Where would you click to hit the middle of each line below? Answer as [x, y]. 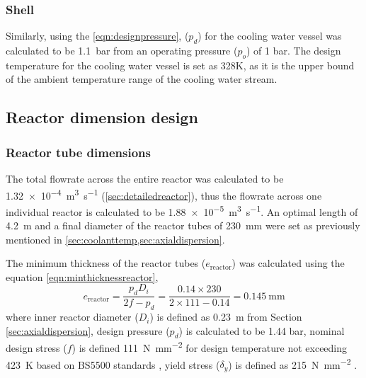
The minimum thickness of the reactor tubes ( [106, 263]
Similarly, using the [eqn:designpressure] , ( [97, 36]
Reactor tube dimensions [78, 152]
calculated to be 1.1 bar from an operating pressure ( [122, 51]
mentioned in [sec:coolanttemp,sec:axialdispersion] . [115, 239]
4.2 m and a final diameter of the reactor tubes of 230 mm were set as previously [183, 225]
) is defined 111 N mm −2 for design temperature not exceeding [210, 347]
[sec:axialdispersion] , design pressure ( [88, 330]
